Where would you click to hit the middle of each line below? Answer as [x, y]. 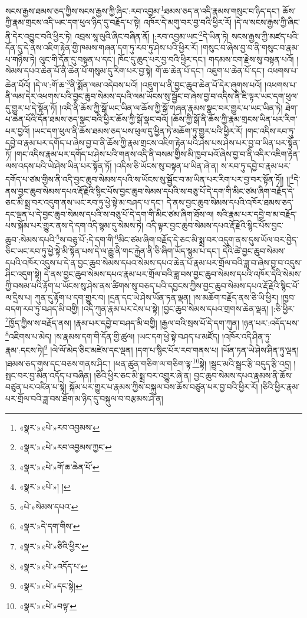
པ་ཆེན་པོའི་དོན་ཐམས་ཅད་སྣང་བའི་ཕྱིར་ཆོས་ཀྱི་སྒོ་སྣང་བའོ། [87, 119]
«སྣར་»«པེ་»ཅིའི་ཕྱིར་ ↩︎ [54, 546]
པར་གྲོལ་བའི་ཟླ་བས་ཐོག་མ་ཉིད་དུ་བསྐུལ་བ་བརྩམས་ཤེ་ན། [84, 398]
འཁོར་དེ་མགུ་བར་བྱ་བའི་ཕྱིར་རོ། [188, 22]
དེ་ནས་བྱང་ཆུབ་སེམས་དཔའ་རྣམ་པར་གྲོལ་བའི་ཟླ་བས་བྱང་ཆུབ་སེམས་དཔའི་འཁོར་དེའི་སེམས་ [173, 274]
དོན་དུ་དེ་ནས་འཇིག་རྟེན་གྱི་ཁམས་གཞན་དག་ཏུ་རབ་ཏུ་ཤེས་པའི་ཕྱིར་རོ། [102, 48]
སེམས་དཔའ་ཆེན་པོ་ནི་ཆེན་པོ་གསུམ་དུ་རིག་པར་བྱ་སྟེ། [79, 71]
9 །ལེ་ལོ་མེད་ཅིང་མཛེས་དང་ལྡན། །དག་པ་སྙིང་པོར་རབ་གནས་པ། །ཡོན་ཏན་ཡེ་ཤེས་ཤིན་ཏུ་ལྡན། [171, 349]
